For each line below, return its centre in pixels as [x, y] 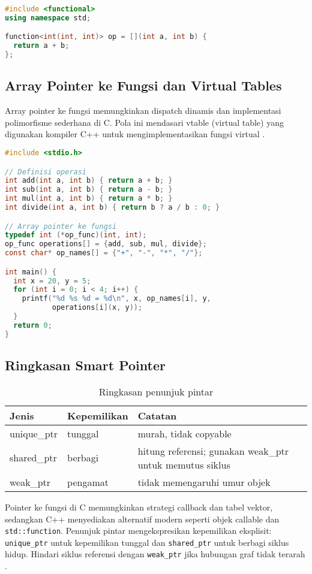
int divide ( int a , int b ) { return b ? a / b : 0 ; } [112, 208]
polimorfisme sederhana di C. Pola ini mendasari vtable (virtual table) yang [144, 122]
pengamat [88, 482]
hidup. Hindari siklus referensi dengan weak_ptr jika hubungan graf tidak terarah [155, 554]
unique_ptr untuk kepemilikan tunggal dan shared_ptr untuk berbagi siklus [147, 542]
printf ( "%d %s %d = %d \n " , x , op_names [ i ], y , [116, 299]
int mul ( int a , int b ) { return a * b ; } [89, 199]
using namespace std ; [48, 18]
